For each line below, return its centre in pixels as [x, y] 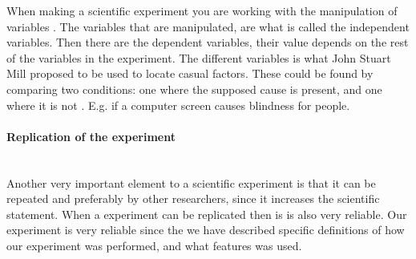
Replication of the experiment [91, 136]
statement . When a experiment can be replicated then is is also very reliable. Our [207, 214]
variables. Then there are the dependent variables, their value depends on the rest [208, 42]
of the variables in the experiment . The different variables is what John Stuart [199, 57]
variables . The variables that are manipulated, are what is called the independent [208, 26]
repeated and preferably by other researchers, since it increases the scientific [193, 198]
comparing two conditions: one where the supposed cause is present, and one [194, 89]
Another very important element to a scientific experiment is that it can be [191, 182]
